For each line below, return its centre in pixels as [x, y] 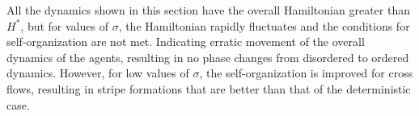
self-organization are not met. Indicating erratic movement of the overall [186, 41]
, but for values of [64, 25]
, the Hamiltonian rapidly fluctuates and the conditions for [264, 25]
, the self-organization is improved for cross [306, 73]
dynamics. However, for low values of [98, 73]
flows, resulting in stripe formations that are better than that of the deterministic [209, 88]
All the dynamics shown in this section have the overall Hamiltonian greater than [208, 10]
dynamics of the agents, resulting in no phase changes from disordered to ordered [208, 57]
